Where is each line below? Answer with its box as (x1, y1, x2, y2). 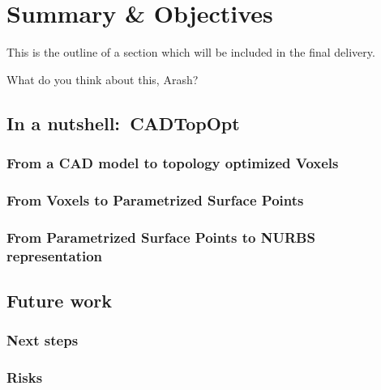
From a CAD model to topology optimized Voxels (6, 153, 339, 173)
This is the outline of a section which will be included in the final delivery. (6, 44, 375, 61)
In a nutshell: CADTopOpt (6, 110, 240, 135)
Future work (6, 287, 113, 312)
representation (6, 245, 103, 265)
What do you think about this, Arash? (6, 70, 199, 87)
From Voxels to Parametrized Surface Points (6, 189, 304, 210)
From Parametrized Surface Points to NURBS (6, 227, 315, 247)
